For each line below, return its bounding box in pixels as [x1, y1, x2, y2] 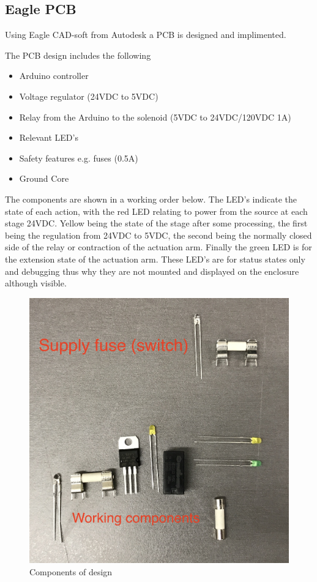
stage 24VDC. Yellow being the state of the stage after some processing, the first [5, 217, 308, 229]
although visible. [5, 277, 67, 289]
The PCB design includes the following [5, 48, 151, 61]
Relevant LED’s [19, 131, 78, 144]
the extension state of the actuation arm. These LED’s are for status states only [5, 252, 305, 265]
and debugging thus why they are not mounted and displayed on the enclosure [5, 264, 299, 277]
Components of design [29, 565, 113, 578]
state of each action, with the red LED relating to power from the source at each [5, 204, 308, 217]
